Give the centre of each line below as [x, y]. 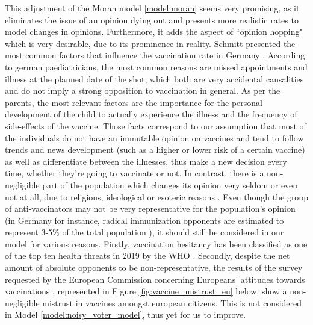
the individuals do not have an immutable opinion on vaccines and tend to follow [154, 138]
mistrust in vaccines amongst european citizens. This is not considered [172, 302]
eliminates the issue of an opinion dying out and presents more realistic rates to [152, 20]
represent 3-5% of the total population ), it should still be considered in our [144, 232]
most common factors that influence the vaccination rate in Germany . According [155, 55]
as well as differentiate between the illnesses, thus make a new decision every [146, 161]
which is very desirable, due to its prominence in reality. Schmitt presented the [150, 43]
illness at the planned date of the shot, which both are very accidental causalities [154, 79]
